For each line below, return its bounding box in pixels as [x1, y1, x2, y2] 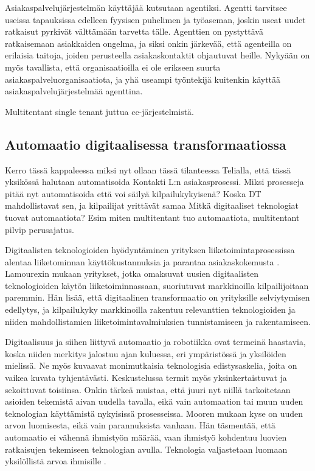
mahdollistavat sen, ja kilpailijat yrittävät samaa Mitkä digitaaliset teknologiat [5, 199, 299, 212]
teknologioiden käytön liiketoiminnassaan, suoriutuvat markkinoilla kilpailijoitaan [5, 279, 309, 291]
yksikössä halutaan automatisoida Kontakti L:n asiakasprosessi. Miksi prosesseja [5, 175, 304, 188]
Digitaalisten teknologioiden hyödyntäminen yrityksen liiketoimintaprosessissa [5, 243, 295, 256]
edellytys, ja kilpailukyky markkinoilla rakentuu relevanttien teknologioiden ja [5, 303, 296, 316]
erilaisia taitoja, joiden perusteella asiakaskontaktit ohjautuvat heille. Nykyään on [5, 49, 310, 61]
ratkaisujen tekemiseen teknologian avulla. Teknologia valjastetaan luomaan [5, 442, 288, 455]
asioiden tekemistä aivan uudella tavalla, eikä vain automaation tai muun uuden [5, 395, 303, 408]
